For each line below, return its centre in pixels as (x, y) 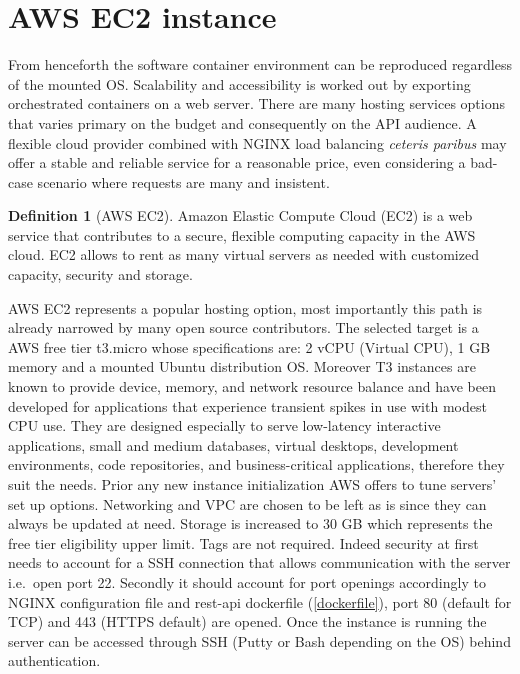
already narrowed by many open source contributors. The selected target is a (243, 327)
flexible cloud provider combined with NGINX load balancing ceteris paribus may (257, 142)
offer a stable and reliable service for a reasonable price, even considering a (237, 162)
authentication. (54, 660)
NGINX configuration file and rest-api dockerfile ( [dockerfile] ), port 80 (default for (260, 601)
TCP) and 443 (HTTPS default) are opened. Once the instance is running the (247, 621)
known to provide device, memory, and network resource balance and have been (252, 386)
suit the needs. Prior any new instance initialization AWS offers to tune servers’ (252, 484)
